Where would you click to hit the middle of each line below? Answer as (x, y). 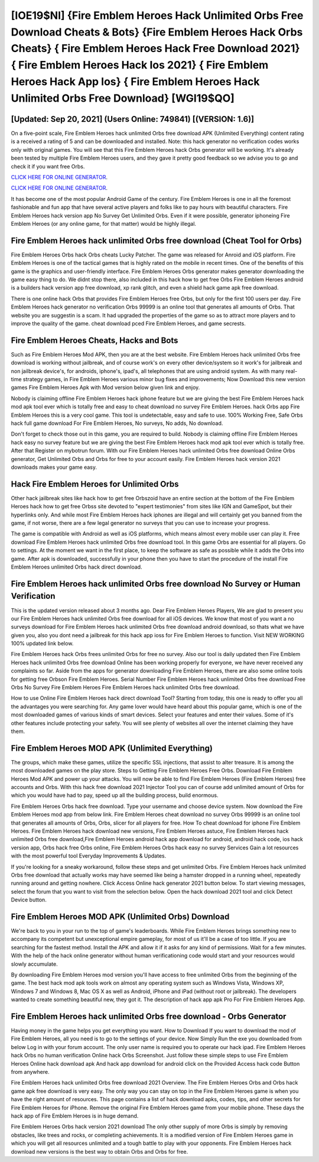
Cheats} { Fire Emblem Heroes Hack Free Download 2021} (156, 49)
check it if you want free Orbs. (48, 166)
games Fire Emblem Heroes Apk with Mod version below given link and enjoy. (105, 388)
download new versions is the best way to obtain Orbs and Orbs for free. (100, 1151)
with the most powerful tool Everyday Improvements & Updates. (89, 856)
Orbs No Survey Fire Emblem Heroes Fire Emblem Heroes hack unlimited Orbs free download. (125, 687)
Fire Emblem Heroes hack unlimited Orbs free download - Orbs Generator (149, 1016)
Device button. (29, 900)
